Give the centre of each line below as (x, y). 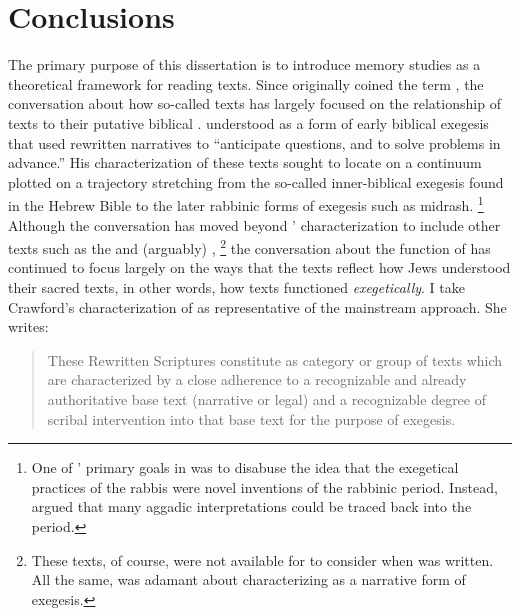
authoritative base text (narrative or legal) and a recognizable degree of (266, 398)
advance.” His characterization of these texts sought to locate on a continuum (245, 162)
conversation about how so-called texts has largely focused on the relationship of (254, 103)
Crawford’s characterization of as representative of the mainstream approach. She (257, 306)
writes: (28, 326)
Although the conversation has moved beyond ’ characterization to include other (254, 224)
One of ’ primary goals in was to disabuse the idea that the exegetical (245, 467)
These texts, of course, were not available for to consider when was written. (262, 559)
